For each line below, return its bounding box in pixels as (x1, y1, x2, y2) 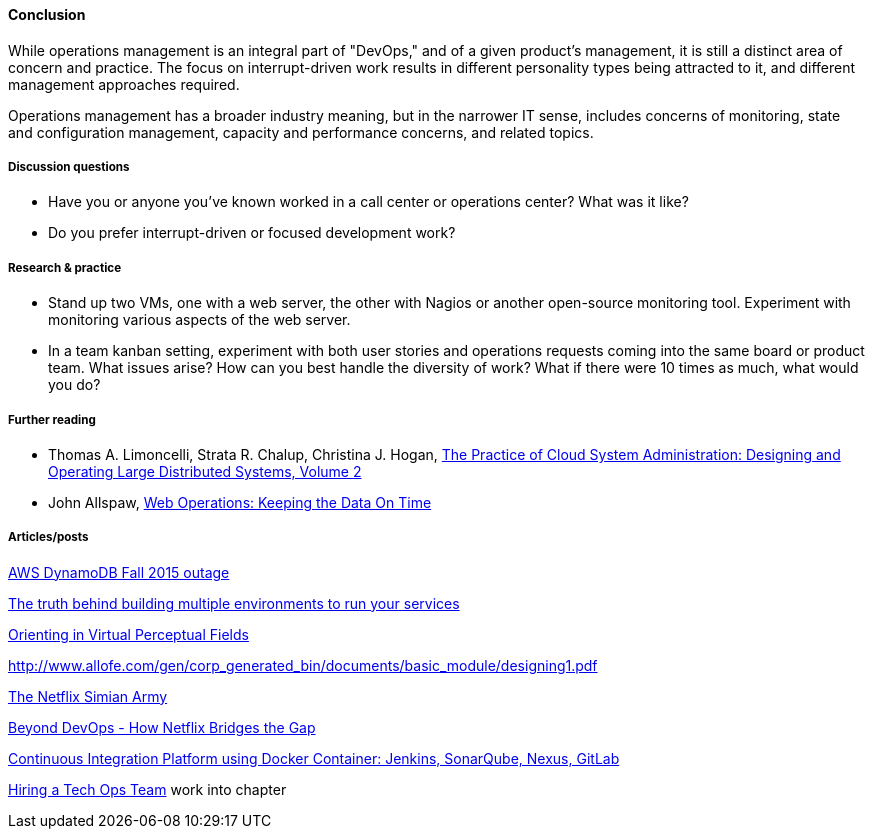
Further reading (8, 412, 96, 427)
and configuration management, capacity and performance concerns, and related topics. (8, 123, 594, 141)
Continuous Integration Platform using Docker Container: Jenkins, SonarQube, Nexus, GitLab (8, 749, 620, 767)
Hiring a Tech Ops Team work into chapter (8, 780, 287, 798)
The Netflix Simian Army (8, 687, 168, 705)
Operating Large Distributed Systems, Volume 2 (48, 462, 362, 480)
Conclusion (8, 6, 86, 23)
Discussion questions (8, 160, 130, 174)
